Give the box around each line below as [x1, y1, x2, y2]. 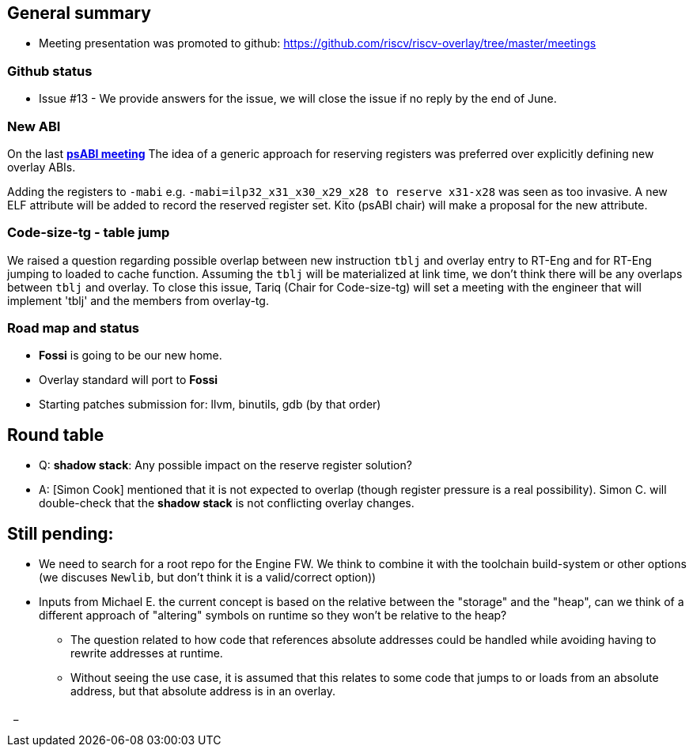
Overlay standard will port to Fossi [39, 373, 218, 387]
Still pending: [7, 523, 114, 544]
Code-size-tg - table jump [7, 224, 170, 241]
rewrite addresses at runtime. [70, 646, 223, 661]
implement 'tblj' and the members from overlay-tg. [7, 293, 269, 307]
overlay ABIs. [7, 160, 76, 174]
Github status [7, 62, 93, 79]
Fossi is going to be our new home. [39, 348, 222, 363]
